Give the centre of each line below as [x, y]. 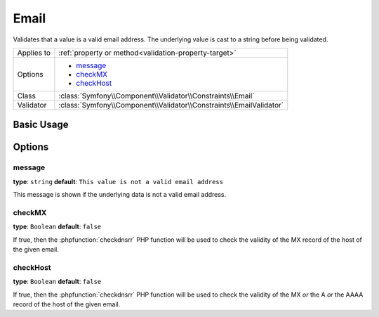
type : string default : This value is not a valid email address [118, 181]
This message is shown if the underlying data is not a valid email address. [120, 195]
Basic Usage [41, 125]
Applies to [34, 53]
